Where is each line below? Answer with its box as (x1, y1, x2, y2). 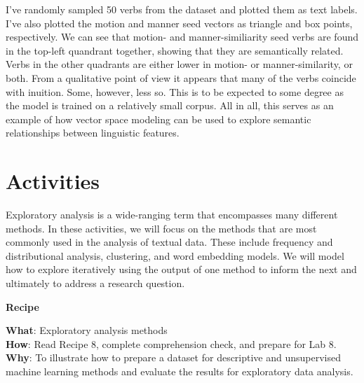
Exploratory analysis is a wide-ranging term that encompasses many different (6, 207, 338, 222)
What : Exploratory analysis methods (6, 323, 168, 337)
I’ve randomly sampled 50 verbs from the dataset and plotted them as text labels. (6, 2, 358, 16)
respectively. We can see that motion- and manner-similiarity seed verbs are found (6, 29, 359, 44)
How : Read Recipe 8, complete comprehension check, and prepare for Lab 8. (6, 336, 337, 351)
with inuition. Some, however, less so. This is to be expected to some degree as (6, 84, 344, 99)
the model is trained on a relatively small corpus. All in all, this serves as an (6, 98, 334, 113)
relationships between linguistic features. (6, 125, 180, 140)
